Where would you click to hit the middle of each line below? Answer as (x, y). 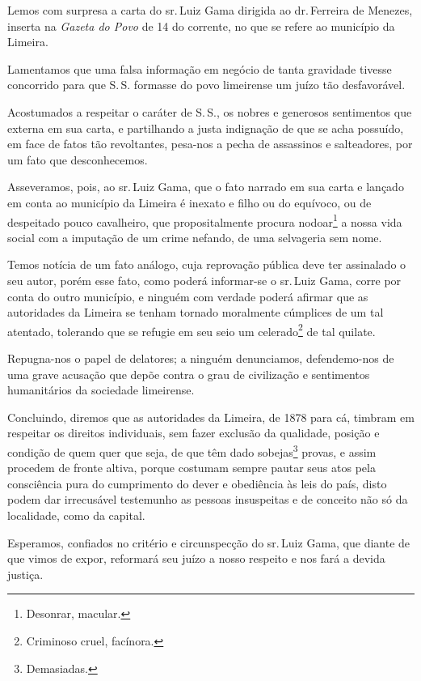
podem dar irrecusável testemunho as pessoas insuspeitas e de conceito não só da (208, 499)
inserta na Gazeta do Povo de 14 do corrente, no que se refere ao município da (201, 26)
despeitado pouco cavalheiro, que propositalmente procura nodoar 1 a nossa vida (205, 220)
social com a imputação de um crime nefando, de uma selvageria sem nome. (195, 237)
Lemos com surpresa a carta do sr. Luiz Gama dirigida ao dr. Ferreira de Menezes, (210, 10)
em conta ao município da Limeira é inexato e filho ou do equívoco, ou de (189, 202)
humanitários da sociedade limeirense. (101, 390)
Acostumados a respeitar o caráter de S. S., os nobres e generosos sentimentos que (210, 111)
